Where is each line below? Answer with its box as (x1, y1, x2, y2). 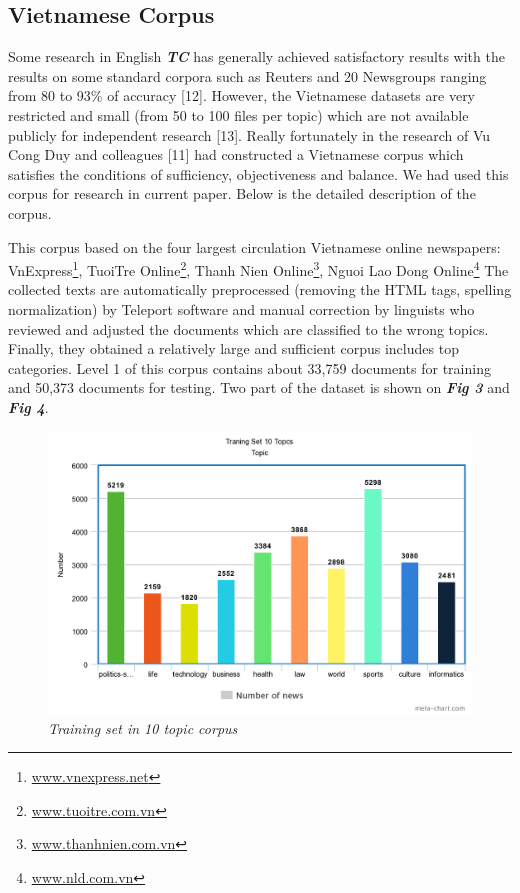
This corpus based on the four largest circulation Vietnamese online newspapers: (8, 236, 501, 257)
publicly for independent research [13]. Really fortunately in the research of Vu (8, 124, 491, 145)
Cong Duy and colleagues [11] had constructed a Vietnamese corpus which (8, 144, 464, 165)
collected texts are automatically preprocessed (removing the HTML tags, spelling (8, 279, 512, 300)
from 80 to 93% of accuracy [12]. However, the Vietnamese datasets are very (8, 85, 476, 106)
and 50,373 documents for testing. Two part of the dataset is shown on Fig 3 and (8, 377, 510, 398)
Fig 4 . (8, 396, 49, 417)
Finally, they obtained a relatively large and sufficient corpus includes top (8, 338, 459, 359)
